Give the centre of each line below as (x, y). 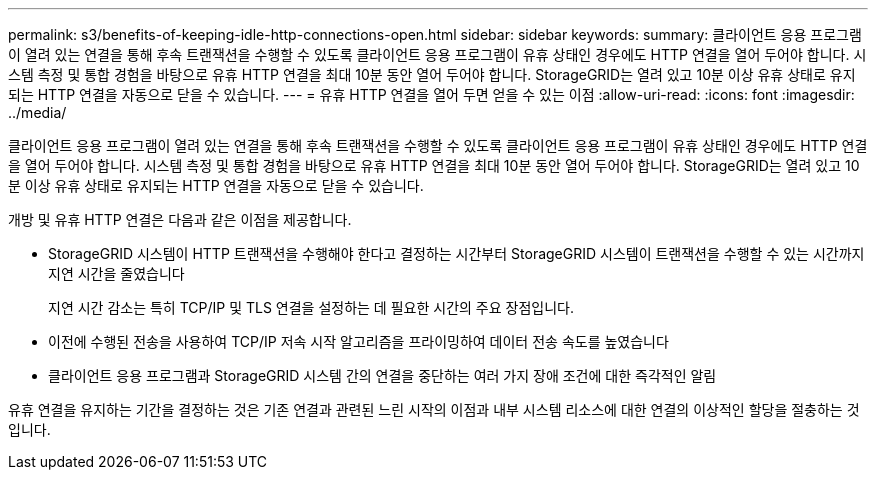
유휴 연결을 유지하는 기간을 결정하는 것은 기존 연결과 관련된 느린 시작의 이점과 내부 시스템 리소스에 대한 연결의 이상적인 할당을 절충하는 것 (434, 409)
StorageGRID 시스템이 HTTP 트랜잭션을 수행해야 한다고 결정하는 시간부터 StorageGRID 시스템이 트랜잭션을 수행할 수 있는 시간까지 (456, 253)
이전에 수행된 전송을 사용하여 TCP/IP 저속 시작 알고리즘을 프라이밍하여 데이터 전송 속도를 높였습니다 (358, 341)
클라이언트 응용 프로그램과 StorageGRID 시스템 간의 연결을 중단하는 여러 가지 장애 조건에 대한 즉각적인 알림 (382, 375)
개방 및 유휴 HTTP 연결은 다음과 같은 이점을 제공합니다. (180, 219)
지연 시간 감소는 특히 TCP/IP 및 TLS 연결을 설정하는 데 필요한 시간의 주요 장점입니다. (311, 307)
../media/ (37, 112)
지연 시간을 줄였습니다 (116, 273)
